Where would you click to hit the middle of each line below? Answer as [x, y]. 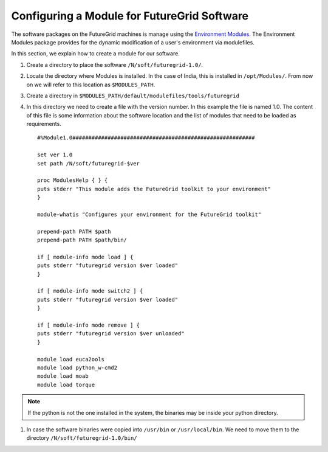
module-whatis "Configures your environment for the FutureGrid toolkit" [149, 214]
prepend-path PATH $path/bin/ [82, 240]
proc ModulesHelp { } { [73, 180]
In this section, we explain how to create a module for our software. [96, 54]
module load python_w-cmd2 [77, 368]
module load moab [63, 376]
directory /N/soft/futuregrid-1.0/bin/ [82, 438]
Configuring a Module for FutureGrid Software [130, 16]
